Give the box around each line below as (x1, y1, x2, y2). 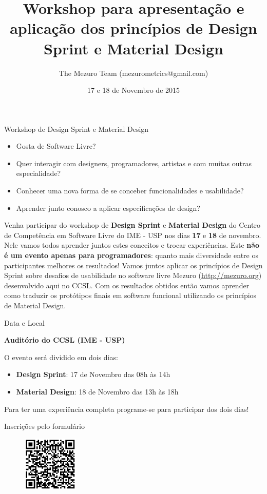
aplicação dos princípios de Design (10, 17, 257, 38)
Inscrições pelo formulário (4, 421, 85, 431)
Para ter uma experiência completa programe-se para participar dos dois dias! (4, 403, 249, 414)
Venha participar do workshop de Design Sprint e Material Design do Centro (4, 220, 260, 230)
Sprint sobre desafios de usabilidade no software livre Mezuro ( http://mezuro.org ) (4, 270, 262, 281)
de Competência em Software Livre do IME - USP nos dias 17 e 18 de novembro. (4, 229, 261, 240)
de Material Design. (4, 300, 66, 310)
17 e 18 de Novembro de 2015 (87, 85, 180, 95)
